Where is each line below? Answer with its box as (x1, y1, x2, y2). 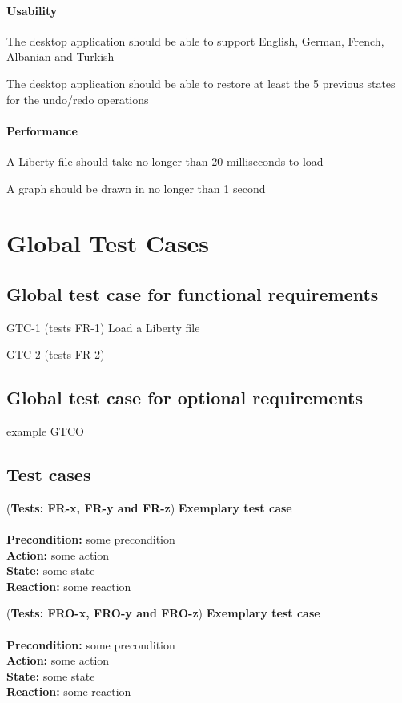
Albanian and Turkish (6, 48, 115, 65)
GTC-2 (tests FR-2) (6, 346, 105, 363)
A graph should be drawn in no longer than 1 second (6, 179, 266, 196)
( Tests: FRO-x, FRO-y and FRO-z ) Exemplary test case (6, 605, 320, 621)
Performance (6, 122, 78, 139)
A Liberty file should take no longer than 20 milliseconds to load (6, 152, 324, 169)
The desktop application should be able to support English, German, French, (6, 32, 384, 49)
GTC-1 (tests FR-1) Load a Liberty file (6, 319, 200, 335)
